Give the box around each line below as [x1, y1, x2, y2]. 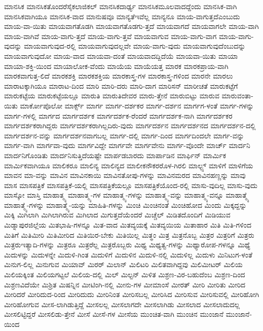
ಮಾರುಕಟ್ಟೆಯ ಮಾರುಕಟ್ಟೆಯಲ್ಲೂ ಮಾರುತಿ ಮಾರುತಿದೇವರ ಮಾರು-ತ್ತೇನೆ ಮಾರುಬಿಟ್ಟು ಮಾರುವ [4, 90, 219, 101]
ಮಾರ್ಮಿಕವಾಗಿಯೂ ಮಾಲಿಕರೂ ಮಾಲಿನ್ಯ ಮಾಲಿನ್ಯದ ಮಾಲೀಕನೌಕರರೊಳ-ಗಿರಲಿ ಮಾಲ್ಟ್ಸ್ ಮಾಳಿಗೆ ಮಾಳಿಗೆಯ [4, 160, 253, 170]
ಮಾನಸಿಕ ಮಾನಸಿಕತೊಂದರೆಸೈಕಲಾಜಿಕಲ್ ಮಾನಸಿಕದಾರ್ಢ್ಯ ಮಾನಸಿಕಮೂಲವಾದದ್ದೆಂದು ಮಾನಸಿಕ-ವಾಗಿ [4, 1, 237, 11]
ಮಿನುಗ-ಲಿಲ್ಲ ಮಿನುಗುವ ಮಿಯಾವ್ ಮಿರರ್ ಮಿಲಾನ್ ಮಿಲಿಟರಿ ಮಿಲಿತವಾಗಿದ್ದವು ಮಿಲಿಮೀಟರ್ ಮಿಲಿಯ [4, 259, 243, 270]
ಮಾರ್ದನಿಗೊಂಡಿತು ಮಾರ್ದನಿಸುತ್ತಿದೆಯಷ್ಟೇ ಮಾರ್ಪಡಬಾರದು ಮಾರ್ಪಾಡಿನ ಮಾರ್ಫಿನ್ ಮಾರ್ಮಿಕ [4, 150, 226, 160]
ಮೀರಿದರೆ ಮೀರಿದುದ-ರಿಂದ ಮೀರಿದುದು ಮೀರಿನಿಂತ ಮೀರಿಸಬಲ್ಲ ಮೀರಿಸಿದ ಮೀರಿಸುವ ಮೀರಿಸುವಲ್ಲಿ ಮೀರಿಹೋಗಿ [4, 289, 259, 300]
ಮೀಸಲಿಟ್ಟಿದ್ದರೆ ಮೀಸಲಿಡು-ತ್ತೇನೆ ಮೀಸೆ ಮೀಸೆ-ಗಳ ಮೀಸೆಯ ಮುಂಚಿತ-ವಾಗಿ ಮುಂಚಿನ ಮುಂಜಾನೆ [4, 309, 224, 319]
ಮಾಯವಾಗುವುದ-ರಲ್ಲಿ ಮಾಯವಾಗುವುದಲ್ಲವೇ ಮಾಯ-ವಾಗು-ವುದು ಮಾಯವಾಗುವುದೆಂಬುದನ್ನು [24, 41, 246, 51]
